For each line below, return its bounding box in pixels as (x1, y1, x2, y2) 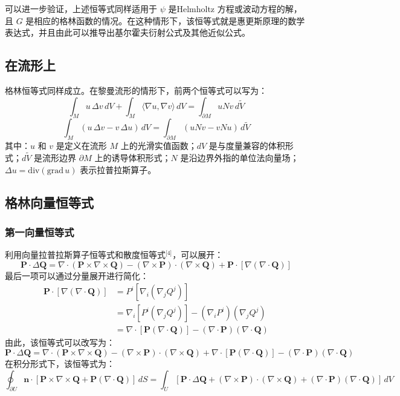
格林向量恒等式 (5, 193, 94, 211)
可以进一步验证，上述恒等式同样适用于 (5, 2, 157, 15)
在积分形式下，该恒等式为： (5, 357, 115, 370)
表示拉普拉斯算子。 (80, 163, 156, 176)
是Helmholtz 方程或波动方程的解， (168, 2, 302, 15)
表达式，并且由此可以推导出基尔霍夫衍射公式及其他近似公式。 (5, 26, 250, 39)
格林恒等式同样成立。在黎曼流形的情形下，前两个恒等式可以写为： (5, 84, 267, 96)
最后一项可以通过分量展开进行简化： (5, 269, 149, 282)
